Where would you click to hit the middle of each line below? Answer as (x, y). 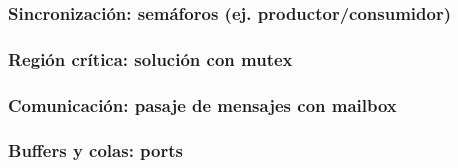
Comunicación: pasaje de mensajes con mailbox (202, 104)
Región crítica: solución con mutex (150, 58)
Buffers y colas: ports (95, 150)
